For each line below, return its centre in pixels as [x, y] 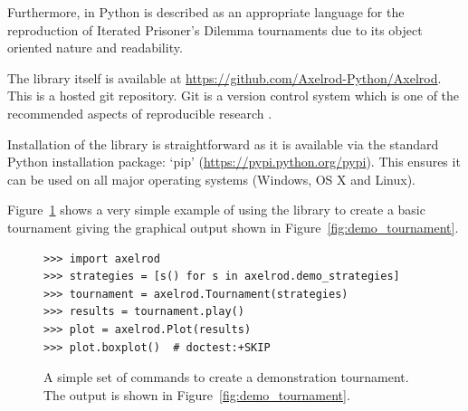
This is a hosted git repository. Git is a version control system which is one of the [234, 96]
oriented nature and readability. [95, 48]
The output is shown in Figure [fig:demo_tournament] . [197, 394]
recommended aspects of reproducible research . [140, 113]
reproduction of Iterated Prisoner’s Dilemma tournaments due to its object [215, 29]
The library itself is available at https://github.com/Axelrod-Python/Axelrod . [224, 77]
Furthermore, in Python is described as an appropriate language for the [206, 12]
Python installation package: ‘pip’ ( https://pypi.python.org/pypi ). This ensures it [234, 162]
